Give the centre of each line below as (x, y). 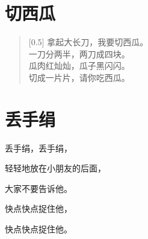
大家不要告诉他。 (39, 188)
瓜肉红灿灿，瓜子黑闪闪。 (79, 65)
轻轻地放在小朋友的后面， (55, 168)
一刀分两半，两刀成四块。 (79, 53)
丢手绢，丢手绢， (39, 148)
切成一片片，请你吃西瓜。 (79, 77)
